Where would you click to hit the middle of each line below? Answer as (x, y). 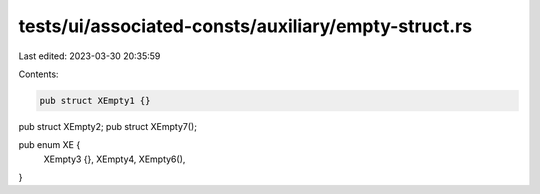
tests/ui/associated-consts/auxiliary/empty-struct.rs (245, 26)
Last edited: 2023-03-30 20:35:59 (89, 56)
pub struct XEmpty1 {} (95, 100)
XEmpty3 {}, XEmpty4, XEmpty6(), (114, 159)
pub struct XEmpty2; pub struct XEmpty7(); (107, 126)
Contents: (38, 74)
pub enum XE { (49, 145)
